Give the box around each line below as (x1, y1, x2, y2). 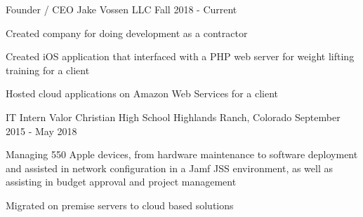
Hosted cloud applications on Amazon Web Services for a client (6, 86, 279, 101)
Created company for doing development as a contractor (6, 25, 248, 40)
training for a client (6, 62, 90, 77)
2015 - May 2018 (6, 123, 77, 138)
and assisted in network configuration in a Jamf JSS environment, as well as (6, 160, 334, 175)
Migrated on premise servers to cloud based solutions (6, 197, 234, 212)
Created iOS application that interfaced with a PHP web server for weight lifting (6, 49, 355, 64)
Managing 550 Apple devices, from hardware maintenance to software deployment (6, 147, 358, 162)
